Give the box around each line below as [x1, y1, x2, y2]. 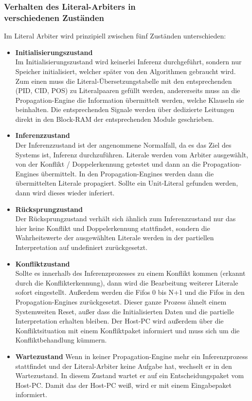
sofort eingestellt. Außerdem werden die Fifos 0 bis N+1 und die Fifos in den [15, 287, 245, 297]
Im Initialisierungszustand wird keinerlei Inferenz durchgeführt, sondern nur [15, 57, 242, 67]
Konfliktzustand [15, 258, 70, 268]
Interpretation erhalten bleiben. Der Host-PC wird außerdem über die [15, 316, 224, 326]
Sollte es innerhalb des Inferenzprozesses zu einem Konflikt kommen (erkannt [15, 268, 246, 278]
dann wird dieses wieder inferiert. [15, 188, 115, 198]
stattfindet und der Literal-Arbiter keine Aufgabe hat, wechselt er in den [15, 361, 232, 371]
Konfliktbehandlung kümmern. [15, 335, 107, 345]
